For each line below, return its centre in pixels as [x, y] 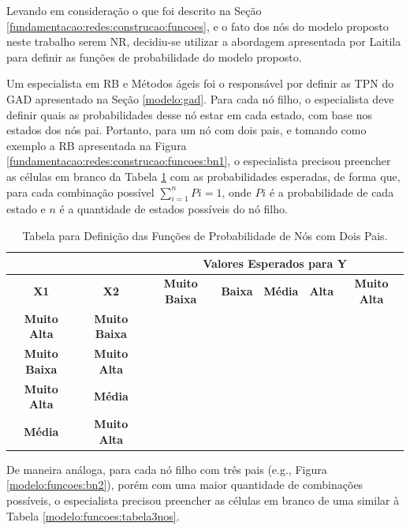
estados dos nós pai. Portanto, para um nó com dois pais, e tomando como [186, 130]
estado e [26, 209]
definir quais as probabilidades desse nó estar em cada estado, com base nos [189, 114]
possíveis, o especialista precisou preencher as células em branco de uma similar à [203, 500]
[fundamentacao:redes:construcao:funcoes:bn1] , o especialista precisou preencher [199, 161]
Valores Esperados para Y [275, 263]
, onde [237, 192]
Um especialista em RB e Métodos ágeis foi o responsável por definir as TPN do [200, 83]
